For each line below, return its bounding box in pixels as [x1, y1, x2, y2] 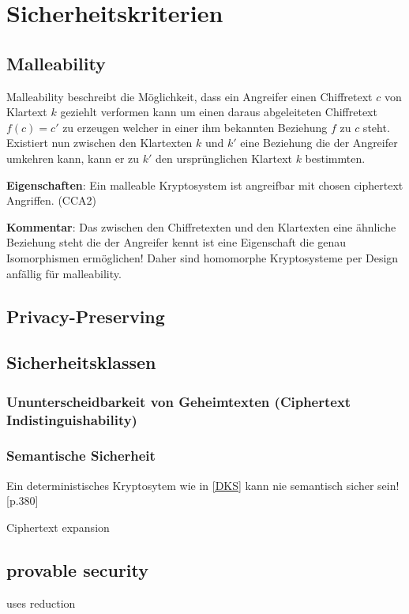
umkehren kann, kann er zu [6, 149, 140, 166]
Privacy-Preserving [6, 303, 165, 328]
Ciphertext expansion [6, 518, 110, 535]
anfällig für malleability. [6, 265, 122, 281]
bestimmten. [305, 149, 366, 166]
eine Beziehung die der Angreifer [240, 134, 398, 151]
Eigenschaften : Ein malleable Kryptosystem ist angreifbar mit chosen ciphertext [6, 176, 403, 193]
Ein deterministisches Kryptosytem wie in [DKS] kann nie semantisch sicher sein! [6, 477, 400, 493]
